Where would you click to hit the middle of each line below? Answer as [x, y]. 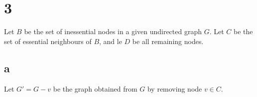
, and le [111, 41]
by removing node [175, 88]
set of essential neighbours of [48, 41]
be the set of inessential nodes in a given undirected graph [113, 31]
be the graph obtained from [95, 88]
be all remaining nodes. [168, 41]
